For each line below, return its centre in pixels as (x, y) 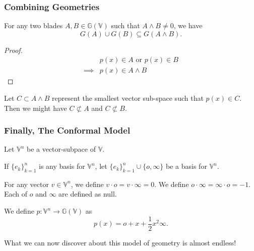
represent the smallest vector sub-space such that (128, 98)
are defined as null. (88, 194)
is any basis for (62, 166)
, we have (188, 25)
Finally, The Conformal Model (67, 130)
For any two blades (34, 25)
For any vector (26, 184)
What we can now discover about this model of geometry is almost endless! (120, 242)
